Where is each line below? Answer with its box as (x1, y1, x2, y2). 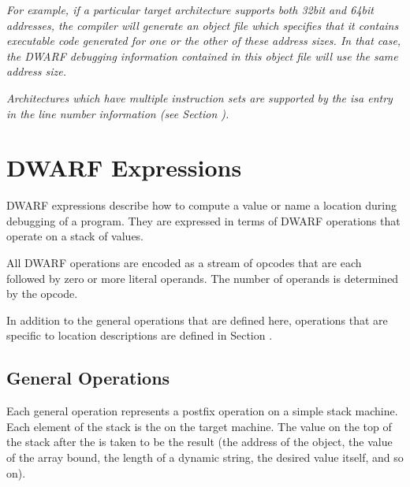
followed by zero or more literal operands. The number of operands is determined (6, 270, 399, 286)
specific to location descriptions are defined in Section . (6, 327, 273, 344)
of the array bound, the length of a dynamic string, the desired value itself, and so (6, 449, 404, 466)
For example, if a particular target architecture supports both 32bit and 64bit (6, 2, 374, 17)
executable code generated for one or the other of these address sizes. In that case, (6, 32, 401, 49)
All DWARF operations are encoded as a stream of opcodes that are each (6, 255, 362, 271)
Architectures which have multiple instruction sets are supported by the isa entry (6, 89, 393, 106)
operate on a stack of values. (6, 228, 144, 244)
